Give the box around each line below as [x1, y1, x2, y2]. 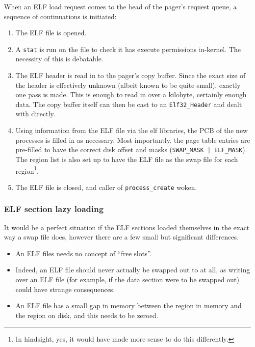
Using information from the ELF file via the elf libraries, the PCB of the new [15, 125, 248, 135]
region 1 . [15, 164, 39, 176]
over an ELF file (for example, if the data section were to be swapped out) [15, 274, 240, 284]
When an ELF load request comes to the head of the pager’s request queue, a [4, 1, 237, 11]
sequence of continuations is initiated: [4, 11, 117, 21]
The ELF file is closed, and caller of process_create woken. [15, 182, 197, 192]
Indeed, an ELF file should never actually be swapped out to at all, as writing [15, 265, 250, 275]
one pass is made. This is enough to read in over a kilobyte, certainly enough [15, 89, 247, 100]
